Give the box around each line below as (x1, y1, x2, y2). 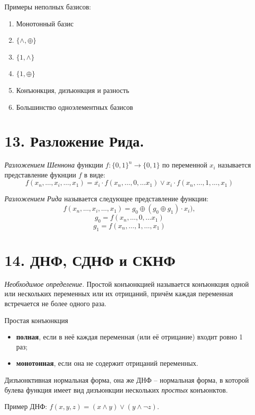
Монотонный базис (16, 18, 74, 28)
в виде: (84, 169, 106, 179)
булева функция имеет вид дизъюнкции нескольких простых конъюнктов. (4, 384, 228, 395)
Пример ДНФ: (4, 401, 47, 412)
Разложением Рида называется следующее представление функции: (4, 193, 209, 204)
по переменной (162, 160, 207, 170)
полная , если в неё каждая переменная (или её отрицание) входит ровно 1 (16, 332, 243, 342)
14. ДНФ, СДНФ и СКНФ (4, 249, 176, 270)
